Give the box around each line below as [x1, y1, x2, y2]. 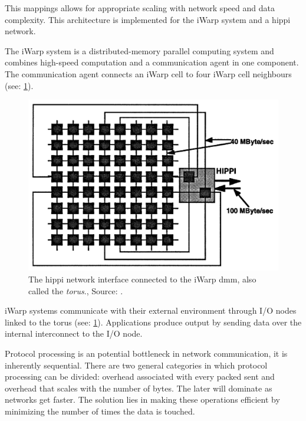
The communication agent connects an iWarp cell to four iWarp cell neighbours [5, 67, 292, 80]
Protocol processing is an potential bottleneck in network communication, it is [5, 347, 288, 359]
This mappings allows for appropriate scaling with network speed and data [5, 2, 275, 14]
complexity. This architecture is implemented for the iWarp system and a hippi [5, 13, 291, 25]
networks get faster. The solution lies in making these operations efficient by [5, 393, 280, 406]
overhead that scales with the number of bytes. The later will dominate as [5, 381, 272, 394]
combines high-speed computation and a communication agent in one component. [5, 56, 299, 68]
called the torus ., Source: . [28, 284, 123, 297]
